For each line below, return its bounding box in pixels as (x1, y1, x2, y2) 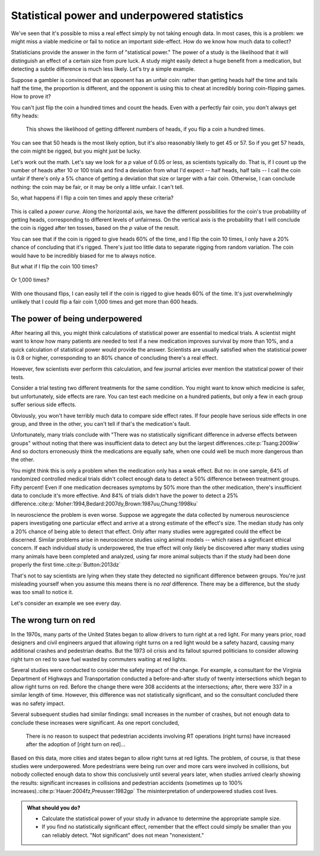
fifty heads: (11, 112, 39, 119)
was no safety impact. (11, 700, 65, 707)
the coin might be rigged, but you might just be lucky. (11, 147, 142, 154)
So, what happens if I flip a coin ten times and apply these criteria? (11, 194, 174, 201)
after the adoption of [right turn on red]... (25, 741, 126, 748)
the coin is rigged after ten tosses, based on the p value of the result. (11, 225, 180, 232)
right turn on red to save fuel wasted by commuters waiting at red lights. (11, 655, 187, 662)
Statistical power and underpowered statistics (11, 9, 244, 22)
